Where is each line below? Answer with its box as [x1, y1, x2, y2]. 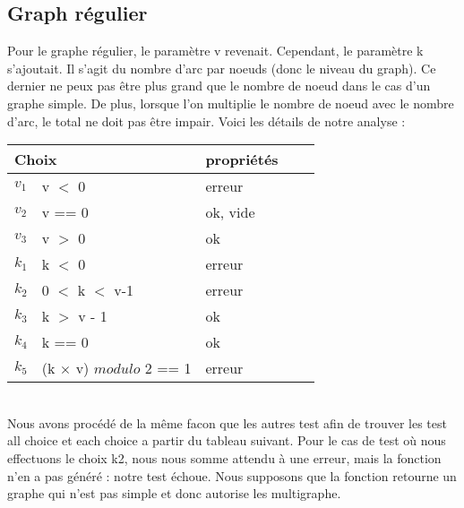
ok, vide [205, 202, 255, 223]
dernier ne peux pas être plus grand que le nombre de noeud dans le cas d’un [7, 76, 431, 95]
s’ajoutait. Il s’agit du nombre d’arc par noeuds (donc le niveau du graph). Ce [7, 58, 436, 77]
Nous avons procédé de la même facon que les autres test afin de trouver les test [7, 413, 447, 432]
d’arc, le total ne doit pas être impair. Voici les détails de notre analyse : [7, 111, 406, 130]
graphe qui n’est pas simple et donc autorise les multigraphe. [7, 484, 341, 503]
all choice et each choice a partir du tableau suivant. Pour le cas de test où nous [7, 431, 446, 450]
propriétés [205, 149, 279, 170]
